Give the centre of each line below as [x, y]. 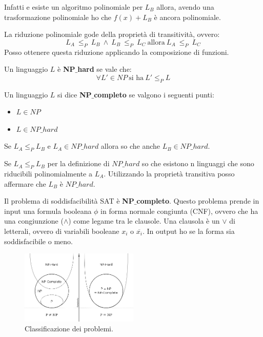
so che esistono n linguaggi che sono [198, 163]
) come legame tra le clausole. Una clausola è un [144, 221]
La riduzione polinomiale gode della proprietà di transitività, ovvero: [112, 34]
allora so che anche [130, 146]
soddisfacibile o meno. [38, 241]
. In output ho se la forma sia [188, 231]
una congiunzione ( [34, 221]
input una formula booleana [48, 211]
